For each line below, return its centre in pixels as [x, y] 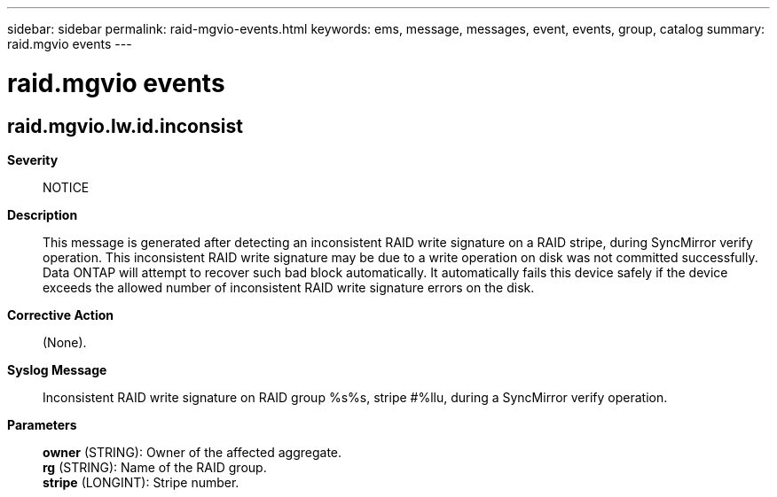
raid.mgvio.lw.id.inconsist [125, 126]
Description [43, 214]
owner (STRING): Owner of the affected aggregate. [192, 452]
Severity [33, 159]
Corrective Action [60, 315]
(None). [65, 342]
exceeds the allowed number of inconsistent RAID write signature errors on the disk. [289, 287]
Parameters [42, 424]
